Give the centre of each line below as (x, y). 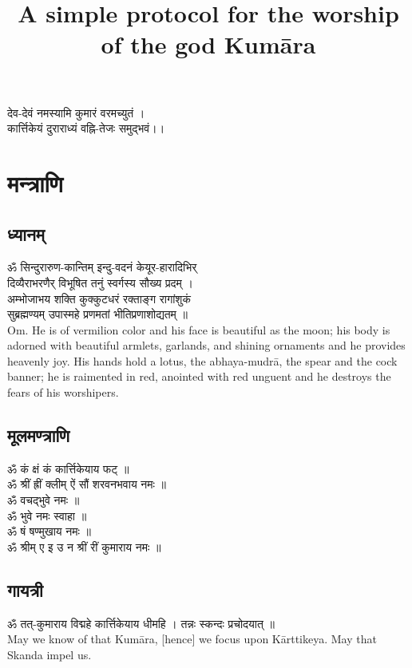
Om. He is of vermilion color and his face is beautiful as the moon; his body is (199, 329)
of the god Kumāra (208, 44)
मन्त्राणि (35, 182)
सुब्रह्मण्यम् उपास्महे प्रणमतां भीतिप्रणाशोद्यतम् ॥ (97, 314)
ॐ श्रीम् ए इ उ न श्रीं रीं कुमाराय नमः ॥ (84, 546)
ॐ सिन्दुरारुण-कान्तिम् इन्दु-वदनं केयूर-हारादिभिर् (102, 267)
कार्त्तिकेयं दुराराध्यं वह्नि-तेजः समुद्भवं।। (86, 128)
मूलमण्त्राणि (38, 435)
